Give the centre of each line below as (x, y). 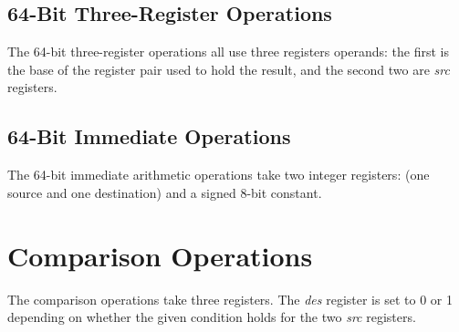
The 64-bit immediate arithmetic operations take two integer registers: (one (219, 175)
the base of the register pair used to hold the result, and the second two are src (229, 69)
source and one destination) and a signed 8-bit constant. (165, 192)
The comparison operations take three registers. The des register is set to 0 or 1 (230, 299)
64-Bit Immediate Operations (149, 136)
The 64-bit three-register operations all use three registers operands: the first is (228, 52)
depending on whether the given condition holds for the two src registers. (212, 317)
